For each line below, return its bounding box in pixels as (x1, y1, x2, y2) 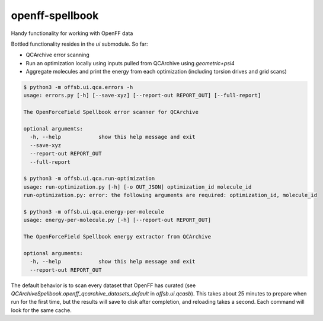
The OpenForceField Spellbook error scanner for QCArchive (23, 109, 199, 116)
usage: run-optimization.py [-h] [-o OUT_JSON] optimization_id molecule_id (23, 183, 252, 190)
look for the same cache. (11, 306, 72, 314)
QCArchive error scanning (25, 51, 90, 59)
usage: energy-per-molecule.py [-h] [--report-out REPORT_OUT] (23, 217, 212, 224)
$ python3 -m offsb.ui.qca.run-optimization (23, 175, 155, 182)
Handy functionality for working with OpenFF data (11, 30, 133, 37)
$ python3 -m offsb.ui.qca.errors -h (23, 84, 133, 91)
